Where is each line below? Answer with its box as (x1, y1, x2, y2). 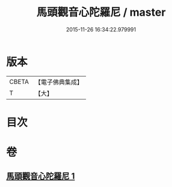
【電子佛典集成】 (34, 78, 83, 86)
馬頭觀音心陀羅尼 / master (36, 5, 166, 19)
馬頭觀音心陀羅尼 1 (6, 171, 75, 182)
